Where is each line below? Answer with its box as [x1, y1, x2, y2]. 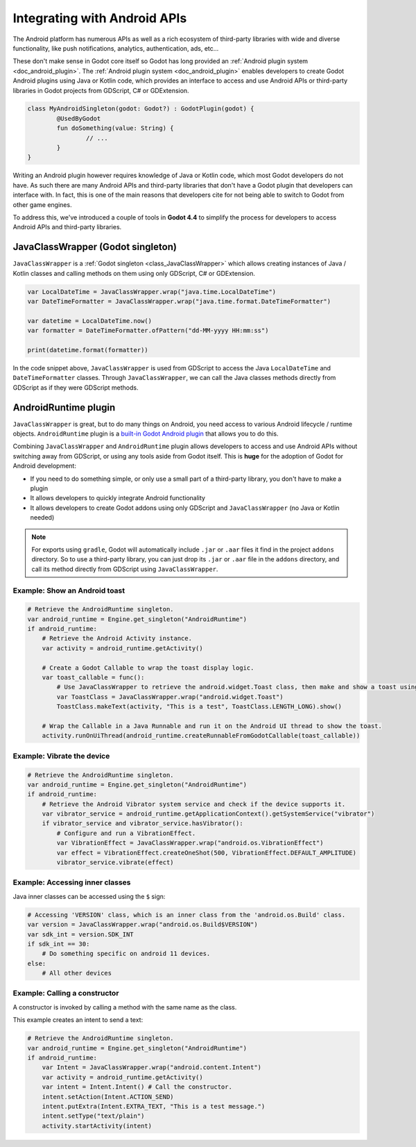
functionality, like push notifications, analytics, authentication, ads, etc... [12, 44, 219, 52]
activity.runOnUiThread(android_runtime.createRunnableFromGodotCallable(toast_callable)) [42, 732, 361, 740]
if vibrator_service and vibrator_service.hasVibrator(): [42, 820, 243, 827]
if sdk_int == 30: [27, 940, 90, 948]
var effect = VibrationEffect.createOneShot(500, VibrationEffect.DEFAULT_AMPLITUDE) [56, 848, 357, 857]
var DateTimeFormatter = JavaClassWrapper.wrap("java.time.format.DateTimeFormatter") [27, 297, 331, 306]
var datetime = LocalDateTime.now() [27, 317, 153, 324]
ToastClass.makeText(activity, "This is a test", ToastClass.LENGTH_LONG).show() [56, 702, 343, 711]
